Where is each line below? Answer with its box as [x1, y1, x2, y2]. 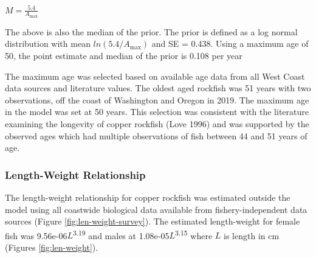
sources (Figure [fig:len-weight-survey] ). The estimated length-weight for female [5, 215, 300, 228]
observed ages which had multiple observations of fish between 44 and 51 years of [5, 129, 307, 142]
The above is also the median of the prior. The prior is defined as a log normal [5, 25, 298, 38]
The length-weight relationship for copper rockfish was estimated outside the [5, 190, 290, 203]
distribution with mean [5, 37, 91, 50]
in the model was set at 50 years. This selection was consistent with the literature [5, 105, 309, 118]
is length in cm [224, 229, 280, 242]
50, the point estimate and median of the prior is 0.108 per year [5, 49, 242, 61]
